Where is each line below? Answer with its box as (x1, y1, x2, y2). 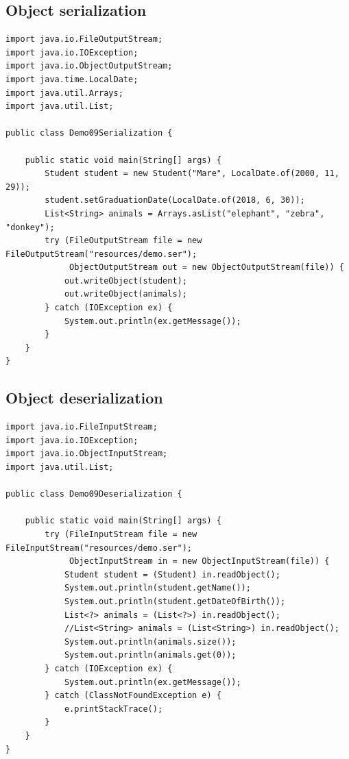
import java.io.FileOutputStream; (5, 34, 163, 45)
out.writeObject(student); (64, 275, 187, 286)
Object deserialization (5, 387, 163, 408)
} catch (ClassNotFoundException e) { (45, 690, 221, 701)
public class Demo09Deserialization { (5, 489, 182, 499)
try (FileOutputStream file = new (45, 236, 202, 246)
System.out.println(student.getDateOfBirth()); (64, 596, 286, 606)
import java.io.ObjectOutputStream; (5, 61, 173, 71)
